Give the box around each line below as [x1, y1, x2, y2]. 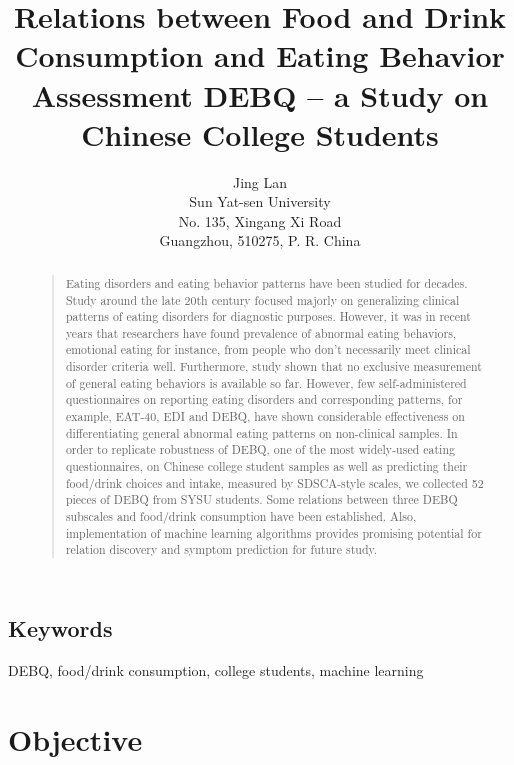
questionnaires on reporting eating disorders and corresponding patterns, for [65, 391, 463, 408]
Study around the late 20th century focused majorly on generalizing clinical [65, 291, 460, 308]
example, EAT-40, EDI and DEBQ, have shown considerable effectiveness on [65, 408, 465, 425]
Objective [8, 718, 143, 759]
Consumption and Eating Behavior [15, 35, 505, 76]
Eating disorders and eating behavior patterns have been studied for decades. [65, 274, 468, 291]
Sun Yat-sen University [189, 191, 331, 212]
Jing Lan [232, 171, 288, 192]
